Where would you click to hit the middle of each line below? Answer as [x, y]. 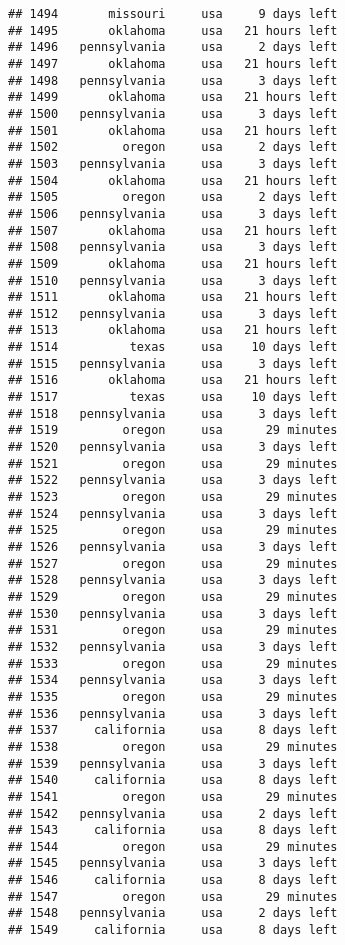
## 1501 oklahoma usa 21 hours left [173, 130]
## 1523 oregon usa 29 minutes [173, 497]
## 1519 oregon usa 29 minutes [173, 430]
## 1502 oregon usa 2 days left [173, 147]
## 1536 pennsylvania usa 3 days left [173, 713]
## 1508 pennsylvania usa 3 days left [173, 247]
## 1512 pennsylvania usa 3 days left [173, 313]
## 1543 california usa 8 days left [173, 830]
